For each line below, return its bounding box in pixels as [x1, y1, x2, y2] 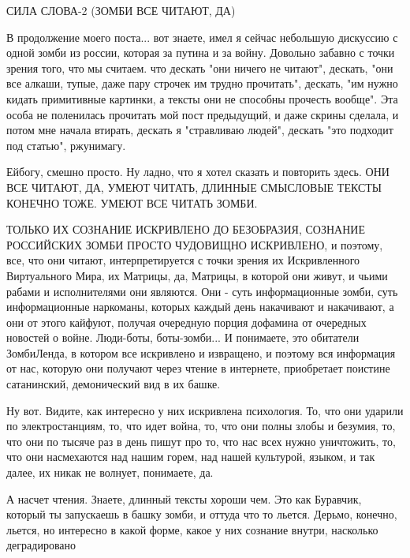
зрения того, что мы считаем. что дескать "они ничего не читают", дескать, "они [6, 59, 393, 76]
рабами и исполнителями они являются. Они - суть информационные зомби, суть [6, 283, 398, 299]
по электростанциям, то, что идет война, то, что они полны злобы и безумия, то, [6, 418, 396, 434]
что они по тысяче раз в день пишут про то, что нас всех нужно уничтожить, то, [6, 433, 396, 449]
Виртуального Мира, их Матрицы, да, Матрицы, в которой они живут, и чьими [6, 267, 388, 283]
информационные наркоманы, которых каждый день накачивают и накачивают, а [6, 298, 394, 315]
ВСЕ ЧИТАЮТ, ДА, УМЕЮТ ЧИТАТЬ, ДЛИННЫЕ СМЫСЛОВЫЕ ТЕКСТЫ [6, 178, 382, 195]
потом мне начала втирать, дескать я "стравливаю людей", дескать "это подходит [6, 122, 393, 138]
